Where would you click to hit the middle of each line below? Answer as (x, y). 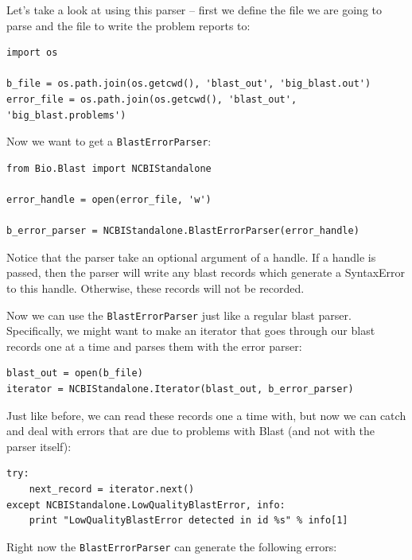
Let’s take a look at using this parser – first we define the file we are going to (194, 10)
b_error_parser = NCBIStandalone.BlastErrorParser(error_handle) (183, 231)
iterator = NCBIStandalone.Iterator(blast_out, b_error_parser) (180, 389)
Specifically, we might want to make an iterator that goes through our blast (191, 331)
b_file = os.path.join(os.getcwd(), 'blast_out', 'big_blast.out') (189, 84)
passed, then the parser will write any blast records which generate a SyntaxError (206, 272)
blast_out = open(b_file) (75, 373)
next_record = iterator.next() (112, 489)
